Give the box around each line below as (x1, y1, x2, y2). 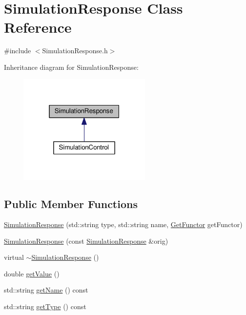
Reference (4, 17, 72, 37)
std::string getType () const (4, 301, 86, 312)
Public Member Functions (4, 196, 138, 211)
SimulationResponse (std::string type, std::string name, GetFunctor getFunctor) (4, 219, 243, 230)
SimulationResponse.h (42, 45, 108, 56)
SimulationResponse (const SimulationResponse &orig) (4, 235, 168, 246)
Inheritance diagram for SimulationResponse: (4, 62, 139, 72)
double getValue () (4, 268, 60, 278)
